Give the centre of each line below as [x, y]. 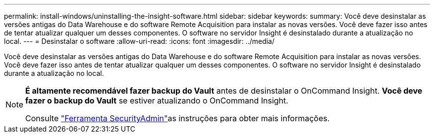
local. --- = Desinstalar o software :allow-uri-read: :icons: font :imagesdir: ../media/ [139, 41]
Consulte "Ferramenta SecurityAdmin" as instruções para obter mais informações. [178, 118]
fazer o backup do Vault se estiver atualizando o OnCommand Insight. [157, 101]
